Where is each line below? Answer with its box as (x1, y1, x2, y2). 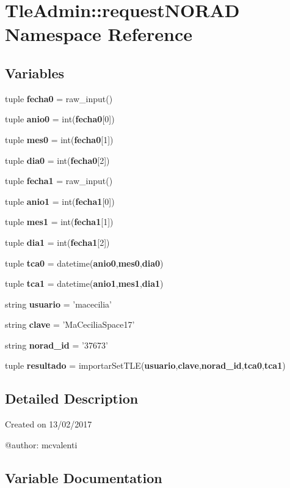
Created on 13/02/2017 (5, 418, 92, 431)
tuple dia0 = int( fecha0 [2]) (5, 153, 110, 166)
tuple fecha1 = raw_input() (5, 174, 113, 187)
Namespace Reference (5, 21, 192, 46)
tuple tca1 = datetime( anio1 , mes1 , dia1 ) (5, 277, 164, 290)
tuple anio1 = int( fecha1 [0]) (5, 194, 115, 207)
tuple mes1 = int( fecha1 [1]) (5, 215, 114, 228)
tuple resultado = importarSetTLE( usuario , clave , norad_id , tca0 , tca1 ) (5, 359, 286, 372)
